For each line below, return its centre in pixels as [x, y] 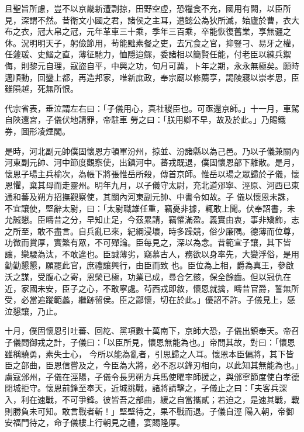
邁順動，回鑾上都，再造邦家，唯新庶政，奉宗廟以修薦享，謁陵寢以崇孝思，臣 [152, 77]
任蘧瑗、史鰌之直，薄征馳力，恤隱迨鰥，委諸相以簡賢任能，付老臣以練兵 [144, 54]
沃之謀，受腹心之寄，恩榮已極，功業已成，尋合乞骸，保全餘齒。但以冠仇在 [148, 277]
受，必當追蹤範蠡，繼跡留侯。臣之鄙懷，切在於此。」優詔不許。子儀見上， [146, 300]
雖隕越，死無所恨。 [42, 89]
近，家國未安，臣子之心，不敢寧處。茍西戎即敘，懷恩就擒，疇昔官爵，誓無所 [152, 288]
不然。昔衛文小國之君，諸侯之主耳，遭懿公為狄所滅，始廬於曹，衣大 [168, 20]
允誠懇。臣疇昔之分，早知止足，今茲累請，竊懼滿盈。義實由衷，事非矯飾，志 [152, 220]
